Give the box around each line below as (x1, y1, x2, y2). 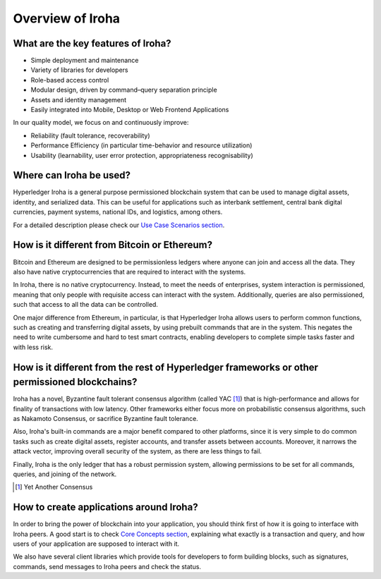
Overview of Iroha (13, 11, 120, 26)
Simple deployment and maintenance (30, 56, 139, 65)
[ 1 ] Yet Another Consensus (15, 483, 93, 492)
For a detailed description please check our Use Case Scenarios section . (13, 221, 225, 229)
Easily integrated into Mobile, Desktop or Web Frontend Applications (30, 106, 229, 114)
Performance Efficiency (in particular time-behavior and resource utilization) (30, 141, 253, 150)
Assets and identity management (30, 95, 127, 104)
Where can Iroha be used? (13, 169, 131, 181)
